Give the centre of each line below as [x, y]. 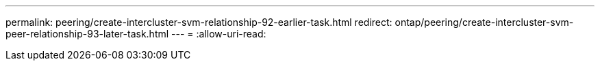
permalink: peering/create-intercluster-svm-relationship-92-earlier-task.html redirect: [199, 22]
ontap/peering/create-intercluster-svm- [484, 22]
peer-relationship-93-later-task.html [87, 34]
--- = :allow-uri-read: [219, 34]
